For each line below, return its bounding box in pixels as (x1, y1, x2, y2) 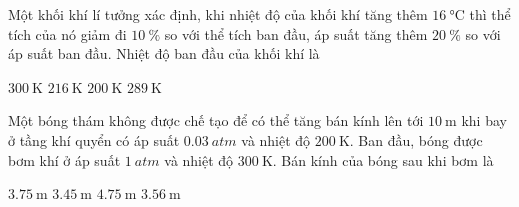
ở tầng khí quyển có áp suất (8, 129, 180, 150)
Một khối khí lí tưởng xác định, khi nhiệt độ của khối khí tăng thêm (8, 4, 428, 24)
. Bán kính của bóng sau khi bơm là (272, 149, 494, 170)
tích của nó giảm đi (8, 23, 127, 44)
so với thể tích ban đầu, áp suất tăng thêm (164, 23, 428, 44)
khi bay (461, 110, 507, 131)
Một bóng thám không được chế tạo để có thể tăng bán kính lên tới (8, 110, 424, 131)
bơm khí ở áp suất (8, 149, 121, 170)
